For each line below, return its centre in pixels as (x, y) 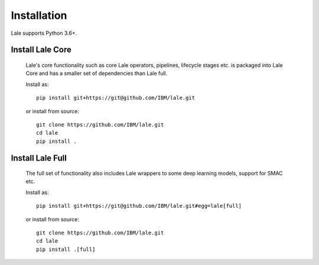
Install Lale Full (39, 158)
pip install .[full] (66, 249)
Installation (39, 15)
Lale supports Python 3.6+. (44, 33)
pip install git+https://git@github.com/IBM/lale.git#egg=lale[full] (139, 206)
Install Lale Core (41, 50)
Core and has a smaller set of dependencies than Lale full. (97, 73)
